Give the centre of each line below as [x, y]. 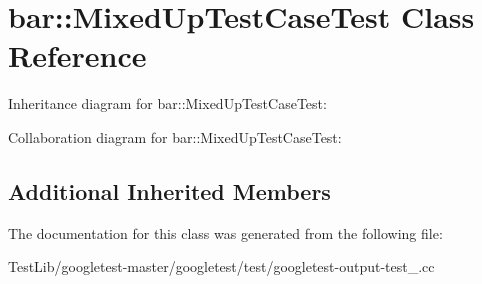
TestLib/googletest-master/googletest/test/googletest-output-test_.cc [221, 266]
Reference [77, 55]
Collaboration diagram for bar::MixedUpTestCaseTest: [175, 136]
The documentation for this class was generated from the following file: [225, 232]
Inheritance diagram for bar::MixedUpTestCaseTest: [167, 103]
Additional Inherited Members [169, 190]
